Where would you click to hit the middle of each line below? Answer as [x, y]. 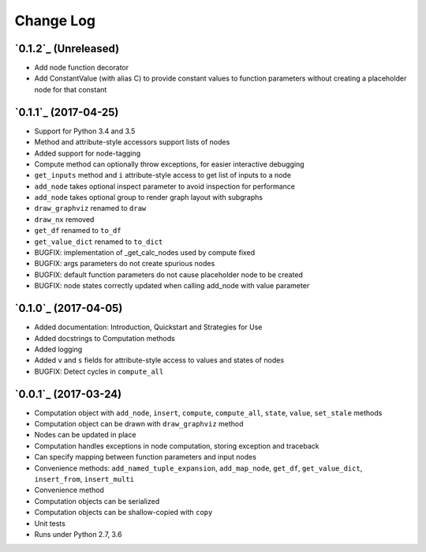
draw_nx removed [64, 219]
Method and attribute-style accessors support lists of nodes [132, 142]
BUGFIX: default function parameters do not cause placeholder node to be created [169, 274]
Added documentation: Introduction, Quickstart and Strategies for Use [148, 327]
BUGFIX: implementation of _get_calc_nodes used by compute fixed [145, 253]
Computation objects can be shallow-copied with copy [123, 513]
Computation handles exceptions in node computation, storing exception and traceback [177, 445]
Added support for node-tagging [88, 153]
